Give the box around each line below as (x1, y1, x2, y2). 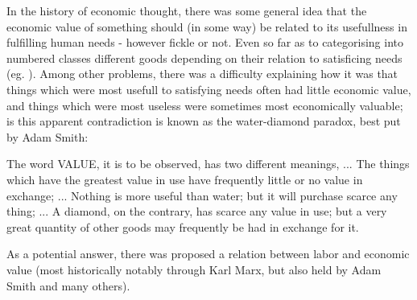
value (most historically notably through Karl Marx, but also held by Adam (6, 261, 382, 277)
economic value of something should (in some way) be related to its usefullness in (6, 18, 407, 35)
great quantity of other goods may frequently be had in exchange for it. (6, 218, 359, 235)
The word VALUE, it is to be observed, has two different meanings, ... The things (6, 155, 410, 172)
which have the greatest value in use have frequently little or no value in (6, 171, 363, 187)
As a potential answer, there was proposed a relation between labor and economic (6, 245, 410, 262)
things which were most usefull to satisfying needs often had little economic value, (6, 80, 411, 97)
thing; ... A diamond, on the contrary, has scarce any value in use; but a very (6, 203, 387, 220)
